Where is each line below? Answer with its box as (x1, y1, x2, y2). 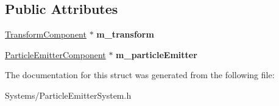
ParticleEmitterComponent (5, 48, 106, 61)
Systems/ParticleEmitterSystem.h (5, 88, 132, 101)
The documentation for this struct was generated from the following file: (5, 68, 275, 81)
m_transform (96, 28, 154, 41)
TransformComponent (5, 28, 87, 41)
